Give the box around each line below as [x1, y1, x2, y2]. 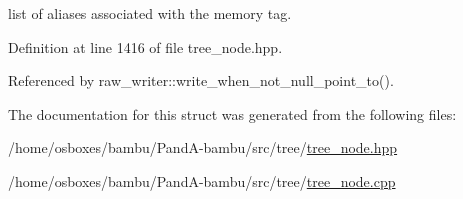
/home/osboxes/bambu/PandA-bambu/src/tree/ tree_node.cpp [8, 170, 396, 191]
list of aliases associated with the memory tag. [8, 3, 292, 23]
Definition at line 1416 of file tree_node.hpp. [8, 36, 283, 57]
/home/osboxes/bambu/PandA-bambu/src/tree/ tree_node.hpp [8, 137, 398, 158]
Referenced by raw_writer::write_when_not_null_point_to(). [8, 70, 394, 91]
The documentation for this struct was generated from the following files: [8, 103, 457, 124]
